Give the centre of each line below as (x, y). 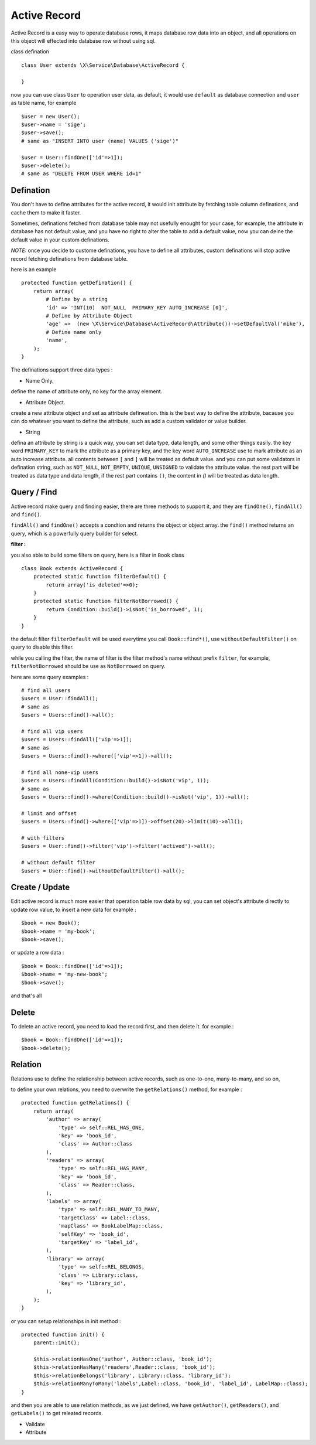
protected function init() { (63, 1334)
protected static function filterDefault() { (100, 577)
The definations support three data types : (62, 370)
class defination (30, 52)
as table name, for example (44, 103)
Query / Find (34, 492)
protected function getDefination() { (77, 283)
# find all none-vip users (60, 772)
